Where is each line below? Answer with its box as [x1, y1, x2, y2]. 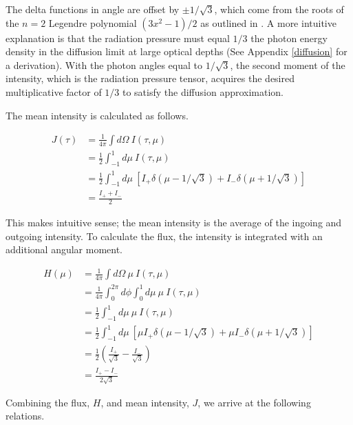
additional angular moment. [6, 242, 123, 257]
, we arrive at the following [197, 395, 311, 409]
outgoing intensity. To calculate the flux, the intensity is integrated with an [6, 228, 323, 243]
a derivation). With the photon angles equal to [6, 57, 202, 72]
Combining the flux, [6, 395, 90, 409]
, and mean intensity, [100, 395, 189, 409]
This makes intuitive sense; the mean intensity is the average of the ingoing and [6, 215, 342, 229]
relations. [6, 408, 45, 423]
